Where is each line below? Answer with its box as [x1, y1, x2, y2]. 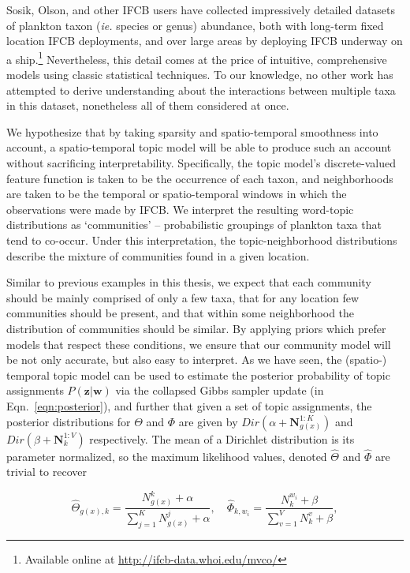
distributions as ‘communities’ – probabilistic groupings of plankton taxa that [6, 216, 382, 233]
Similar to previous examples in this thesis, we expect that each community [6, 274, 371, 290]
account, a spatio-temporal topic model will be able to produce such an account [6, 139, 392, 155]
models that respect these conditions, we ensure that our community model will [6, 335, 391, 352]
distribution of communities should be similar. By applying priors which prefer [6, 320, 386, 336]
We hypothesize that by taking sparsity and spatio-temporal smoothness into [6, 123, 378, 140]
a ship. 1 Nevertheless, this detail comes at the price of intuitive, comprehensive [6, 48, 387, 67]
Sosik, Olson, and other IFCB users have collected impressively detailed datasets [6, 2, 396, 17]
